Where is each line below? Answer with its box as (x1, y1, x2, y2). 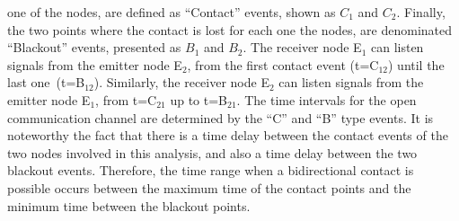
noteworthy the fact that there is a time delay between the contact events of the (7, 126, 448, 145)
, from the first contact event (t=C (187, 55, 379, 74)
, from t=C (95, 90, 157, 109)
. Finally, (396, 3, 446, 21)
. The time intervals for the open (236, 90, 417, 109)
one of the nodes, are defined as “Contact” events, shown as (7, 3, 336, 21)
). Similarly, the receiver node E (93, 73, 269, 92)
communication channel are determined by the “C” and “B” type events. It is (7, 108, 434, 127)
